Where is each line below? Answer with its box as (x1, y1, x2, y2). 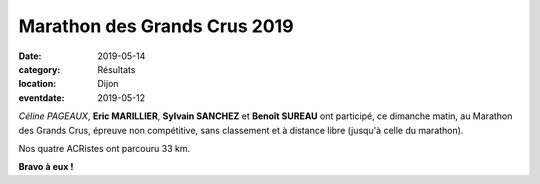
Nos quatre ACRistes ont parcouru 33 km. (18, 142, 190, 154)
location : (18, 78, 57, 90)
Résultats (97, 63, 136, 75)
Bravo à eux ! (18, 161, 74, 173)
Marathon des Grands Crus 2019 (18, 15, 294, 37)
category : (18, 63, 61, 75)
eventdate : (18, 91, 65, 104)
